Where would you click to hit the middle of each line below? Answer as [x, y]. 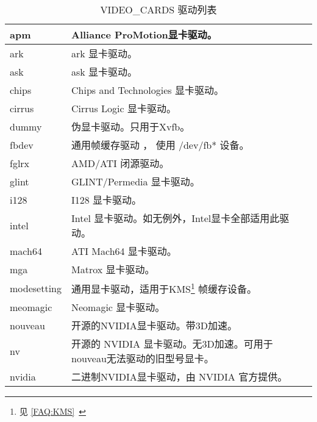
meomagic [31, 307]
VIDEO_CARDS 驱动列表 [158, 9]
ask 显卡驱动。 [104, 72]
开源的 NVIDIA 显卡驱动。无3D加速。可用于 [172, 344]
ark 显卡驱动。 [104, 53]
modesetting [36, 288]
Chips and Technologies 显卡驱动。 [147, 90]
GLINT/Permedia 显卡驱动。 [135, 181]
